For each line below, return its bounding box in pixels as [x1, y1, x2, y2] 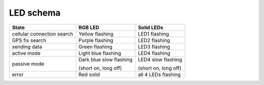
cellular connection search [12, 30, 73, 37]
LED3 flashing [137, 43, 171, 50]
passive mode [12, 60, 44, 67]
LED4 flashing [137, 49, 171, 56]
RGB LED [78, 24, 100, 31]
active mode [12, 49, 41, 56]
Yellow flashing [78, 30, 113, 37]
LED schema [9, 7, 61, 18]
